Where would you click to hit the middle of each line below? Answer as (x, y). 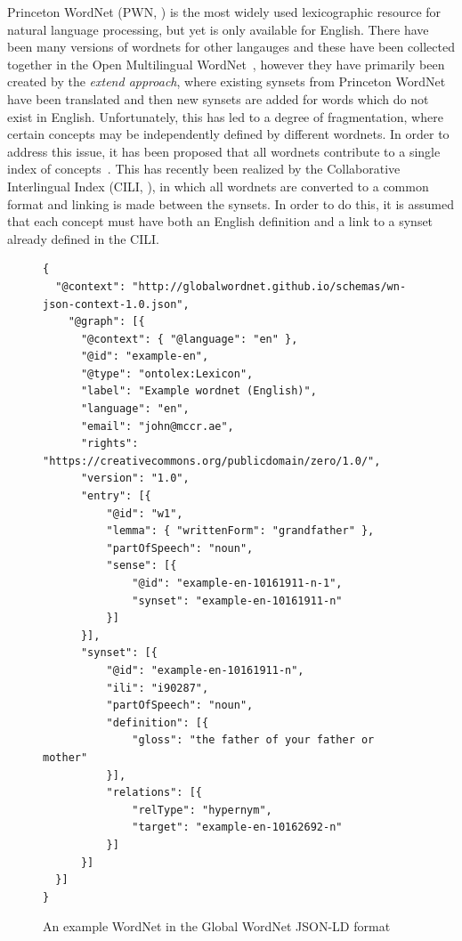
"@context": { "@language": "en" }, (189, 339)
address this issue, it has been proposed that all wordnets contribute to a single (224, 151)
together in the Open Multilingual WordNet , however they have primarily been (226, 64)
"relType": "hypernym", (202, 810)
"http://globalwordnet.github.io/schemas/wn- (269, 286)
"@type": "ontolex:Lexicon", (167, 373)
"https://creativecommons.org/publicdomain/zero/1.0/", (212, 461)
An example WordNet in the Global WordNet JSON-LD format (217, 926)
